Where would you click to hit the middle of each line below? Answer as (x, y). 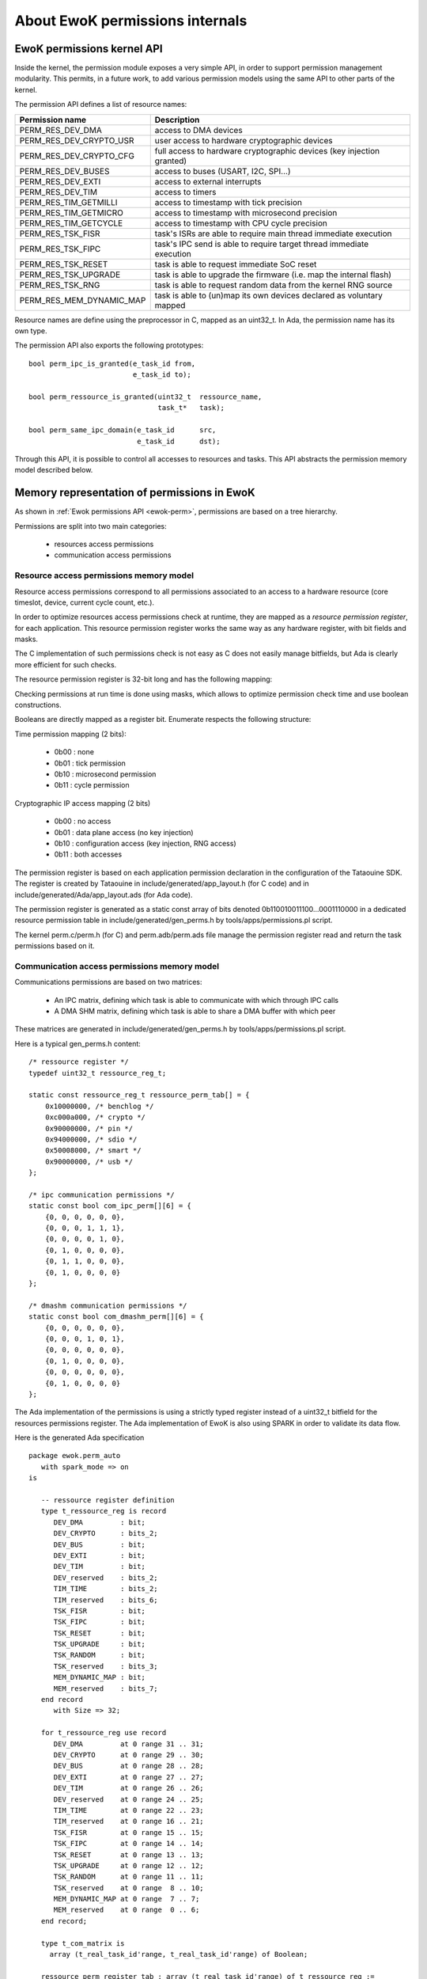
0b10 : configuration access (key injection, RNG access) (145, 843)
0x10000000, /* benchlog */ (99, 1106)
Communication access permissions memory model (117, 966)
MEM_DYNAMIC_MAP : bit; (100, 1677)
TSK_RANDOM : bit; (100, 1655)
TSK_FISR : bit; (100, 1611)
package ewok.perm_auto (75, 1456)
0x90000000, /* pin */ (89, 1128)
